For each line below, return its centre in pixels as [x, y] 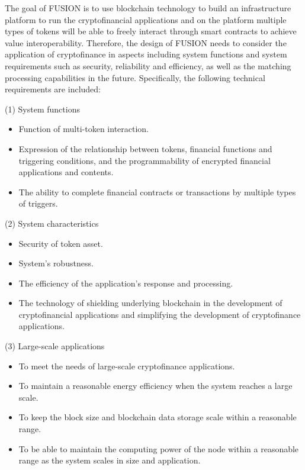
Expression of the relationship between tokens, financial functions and [145, 148]
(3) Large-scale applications [55, 346]
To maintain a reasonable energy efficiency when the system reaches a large [155, 386]
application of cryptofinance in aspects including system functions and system [146, 54]
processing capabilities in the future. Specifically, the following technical [135, 77]
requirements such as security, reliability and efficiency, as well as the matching [148, 65]
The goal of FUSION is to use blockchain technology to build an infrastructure [148, 8]
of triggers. [38, 203]
